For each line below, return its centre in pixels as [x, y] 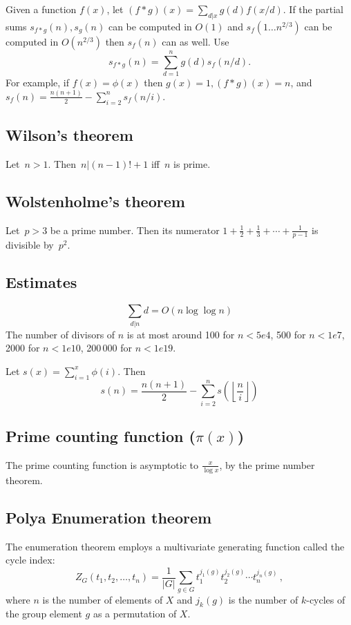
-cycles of [326, 599]
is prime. [192, 163]
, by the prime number [267, 464]
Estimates [41, 282]
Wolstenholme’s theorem [95, 201]
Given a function [41, 9]
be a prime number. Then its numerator [135, 230]
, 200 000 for [106, 348]
